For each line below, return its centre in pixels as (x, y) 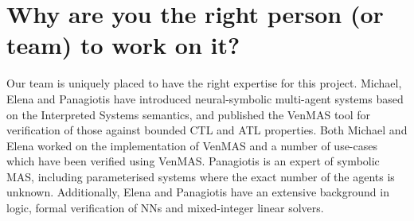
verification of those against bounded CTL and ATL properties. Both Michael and (207, 130)
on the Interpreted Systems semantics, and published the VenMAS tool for (189, 114)
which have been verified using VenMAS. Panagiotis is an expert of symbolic (193, 161)
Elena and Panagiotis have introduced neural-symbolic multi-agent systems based (205, 98)
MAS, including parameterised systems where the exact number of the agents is (201, 176)
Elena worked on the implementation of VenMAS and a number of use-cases (192, 145)
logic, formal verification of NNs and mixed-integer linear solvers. (165, 208)
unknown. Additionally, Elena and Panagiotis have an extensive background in (198, 192)
